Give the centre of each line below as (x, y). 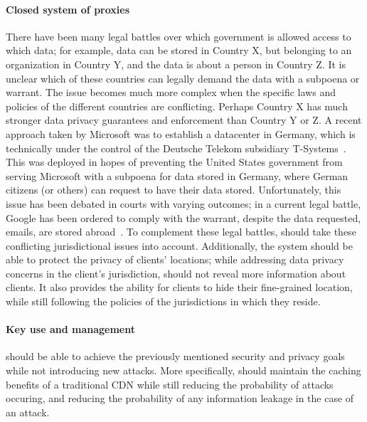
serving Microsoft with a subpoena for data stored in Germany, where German (177, 175)
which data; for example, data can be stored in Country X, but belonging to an (179, 50)
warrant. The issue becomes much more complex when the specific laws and (171, 92)
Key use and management (70, 329)
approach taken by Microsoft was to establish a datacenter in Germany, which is (181, 133)
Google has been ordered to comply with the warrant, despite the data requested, (183, 217)
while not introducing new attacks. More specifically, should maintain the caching (183, 370)
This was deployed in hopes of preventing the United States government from (174, 162)
